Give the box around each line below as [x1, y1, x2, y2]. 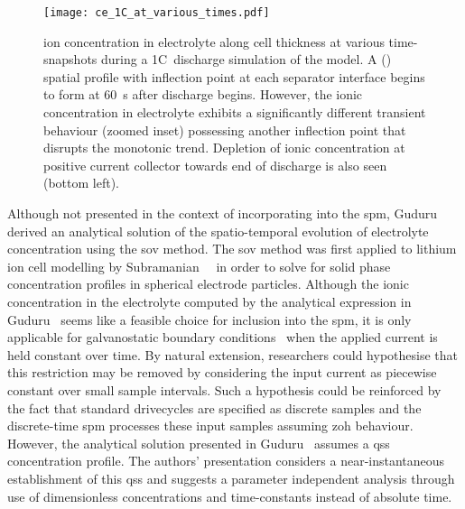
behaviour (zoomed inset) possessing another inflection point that [43, 120, 406, 139]
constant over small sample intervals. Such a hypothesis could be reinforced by [7, 380, 442, 399]
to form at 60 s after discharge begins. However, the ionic [43, 85, 363, 104]
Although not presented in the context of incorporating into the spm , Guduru [7, 204, 438, 222]
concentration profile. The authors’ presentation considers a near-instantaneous [7, 451, 445, 470]
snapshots [43, 50, 98, 69]
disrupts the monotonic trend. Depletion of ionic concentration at [43, 138, 405, 157]
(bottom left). [43, 173, 120, 192]
